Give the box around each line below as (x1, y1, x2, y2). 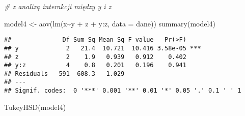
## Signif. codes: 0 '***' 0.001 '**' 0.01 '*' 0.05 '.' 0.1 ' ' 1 (4, 87, 241, 95)
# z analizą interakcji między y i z (4, 1, 112, 11)
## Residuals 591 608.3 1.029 (4, 70, 125, 77)
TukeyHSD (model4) (4, 101, 66, 112)
